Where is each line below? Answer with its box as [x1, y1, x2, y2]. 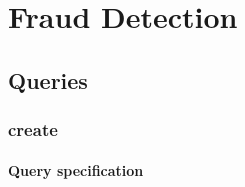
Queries [8, 64, 88, 95]
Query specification [8, 159, 144, 180]
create [8, 117, 58, 142]
